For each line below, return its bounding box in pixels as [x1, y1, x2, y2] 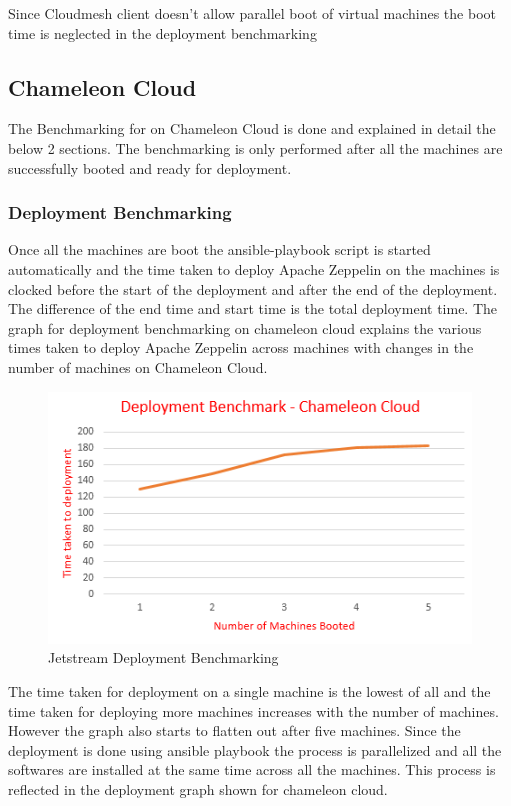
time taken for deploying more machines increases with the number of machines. [8, 700, 499, 721]
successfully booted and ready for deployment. [8, 157, 292, 178]
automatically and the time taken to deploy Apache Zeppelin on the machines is [8, 258, 500, 279]
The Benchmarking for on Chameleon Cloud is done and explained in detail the [8, 118, 496, 139]
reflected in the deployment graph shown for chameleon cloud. [8, 778, 388, 799]
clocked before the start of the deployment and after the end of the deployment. [8, 278, 498, 299]
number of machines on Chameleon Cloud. [8, 356, 268, 377]
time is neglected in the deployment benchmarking [8, 22, 317, 43]
